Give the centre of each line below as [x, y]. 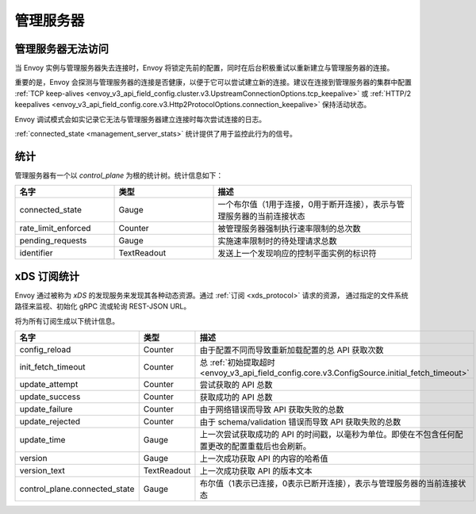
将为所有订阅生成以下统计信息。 [67, 320]
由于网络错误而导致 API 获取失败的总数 [272, 410]
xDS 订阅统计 [47, 276]
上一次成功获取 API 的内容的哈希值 [264, 458]
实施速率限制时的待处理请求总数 [277, 241]
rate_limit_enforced [55, 228]
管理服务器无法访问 [61, 49]
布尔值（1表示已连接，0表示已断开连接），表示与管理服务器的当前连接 [329, 483]
